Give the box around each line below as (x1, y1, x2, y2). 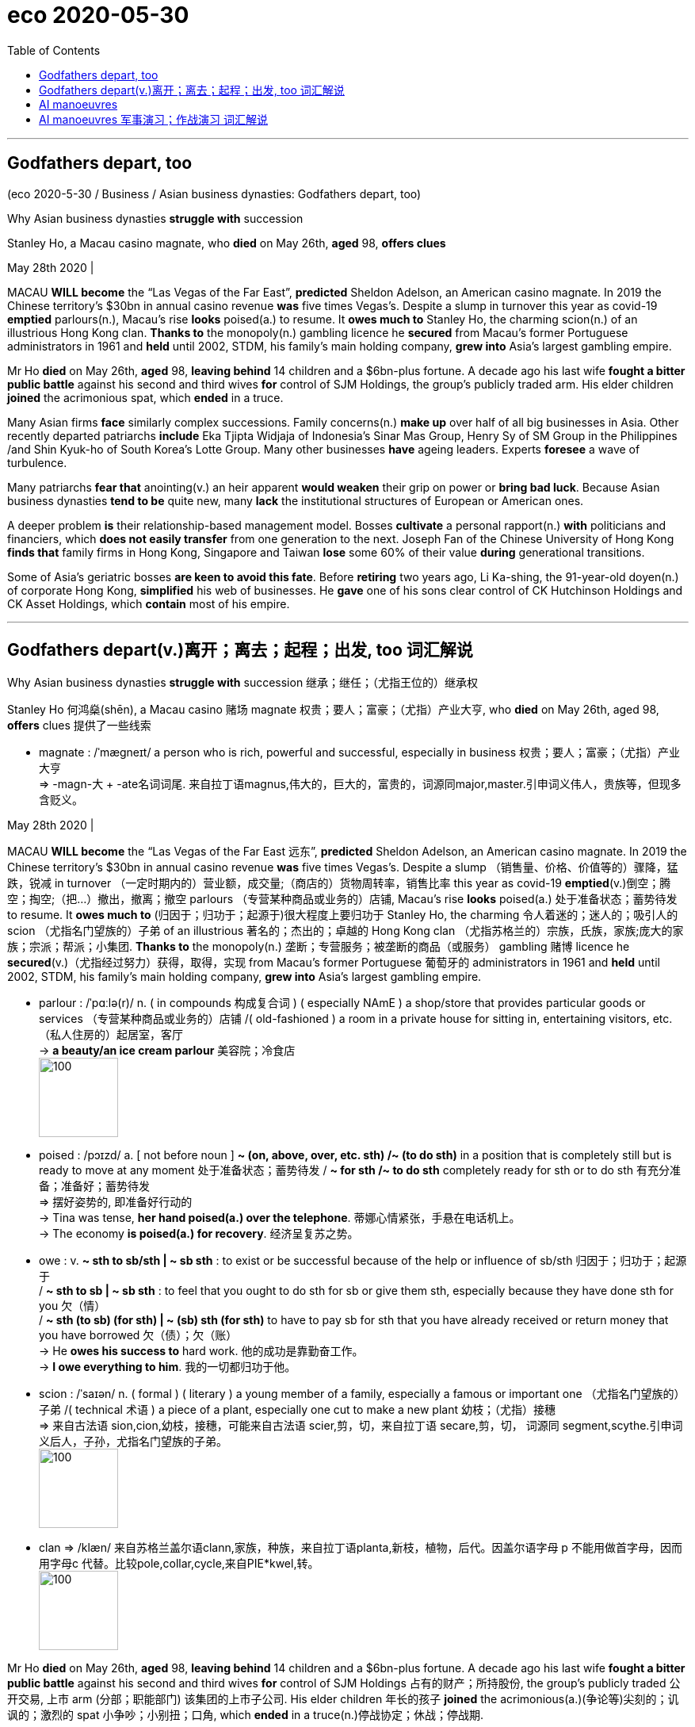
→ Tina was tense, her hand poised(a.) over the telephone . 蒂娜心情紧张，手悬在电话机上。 (39, 1211, 521, 1225)
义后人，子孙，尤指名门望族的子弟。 (39, 1434, 227, 1449)
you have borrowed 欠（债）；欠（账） (39, 1328, 238, 1342)
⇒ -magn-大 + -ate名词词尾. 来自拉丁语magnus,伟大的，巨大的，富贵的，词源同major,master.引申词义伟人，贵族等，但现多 (39, 777, 682, 791)
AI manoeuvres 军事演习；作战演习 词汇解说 (39, 112, 268, 126)
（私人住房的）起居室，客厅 (39, 1028, 183, 1042)
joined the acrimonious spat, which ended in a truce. (7, 390, 284, 404)
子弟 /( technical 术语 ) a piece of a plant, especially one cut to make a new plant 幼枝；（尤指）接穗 (39, 1403, 556, 1417)
